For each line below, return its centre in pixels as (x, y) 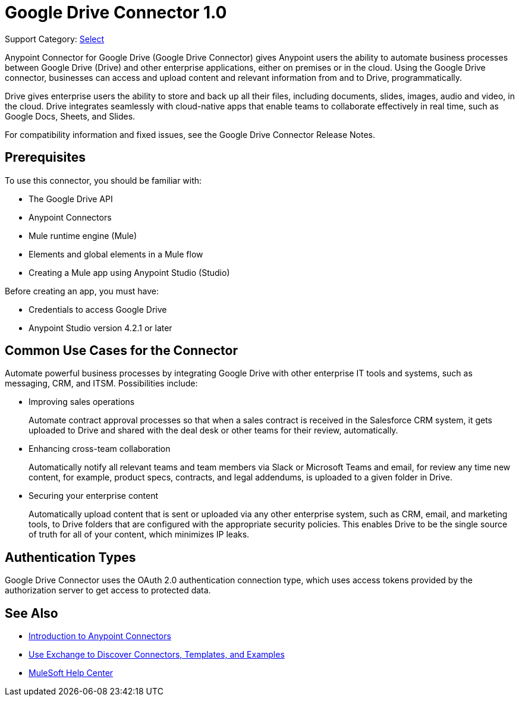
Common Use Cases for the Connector (121, 351)
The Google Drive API (71, 199)
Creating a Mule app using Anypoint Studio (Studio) (129, 272)
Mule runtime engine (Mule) (83, 235)
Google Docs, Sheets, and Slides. (70, 116)
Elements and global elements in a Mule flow (116, 254)
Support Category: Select (55, 39)
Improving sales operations (82, 402)
